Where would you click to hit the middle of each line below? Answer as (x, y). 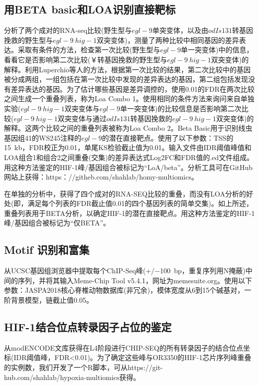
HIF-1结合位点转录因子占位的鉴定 (88, 327)
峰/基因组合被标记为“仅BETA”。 (57, 223)
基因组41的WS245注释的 (43, 137)
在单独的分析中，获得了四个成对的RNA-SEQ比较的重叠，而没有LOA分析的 (125, 193)
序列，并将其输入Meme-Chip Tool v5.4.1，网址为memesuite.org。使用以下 (135, 280)
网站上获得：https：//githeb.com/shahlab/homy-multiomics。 (101, 177)
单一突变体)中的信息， (217, 50)
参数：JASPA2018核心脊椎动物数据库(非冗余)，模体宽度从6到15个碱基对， (124, 290)
